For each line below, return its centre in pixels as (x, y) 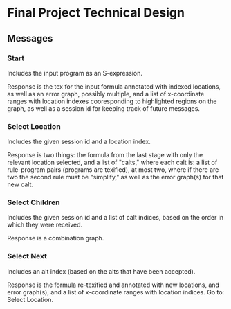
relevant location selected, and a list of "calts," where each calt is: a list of (112, 162)
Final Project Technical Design (96, 13)
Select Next (27, 256)
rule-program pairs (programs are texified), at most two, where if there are (113, 170)
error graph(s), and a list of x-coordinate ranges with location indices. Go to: (116, 292)
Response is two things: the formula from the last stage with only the (105, 155)
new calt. (20, 184)
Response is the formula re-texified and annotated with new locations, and (113, 285)
